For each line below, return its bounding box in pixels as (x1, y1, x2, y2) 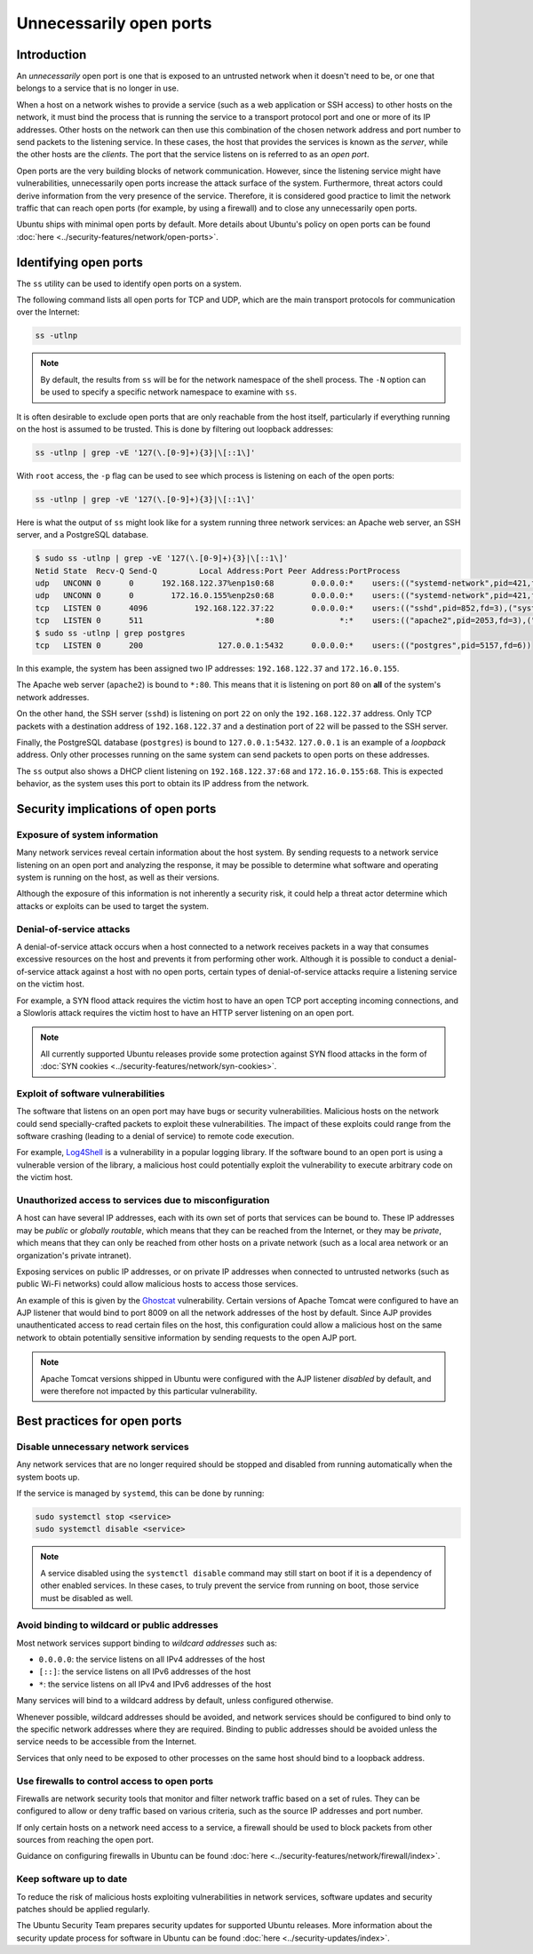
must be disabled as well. (40, 1592, 133, 1603)
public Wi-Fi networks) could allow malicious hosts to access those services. (16, 1279, 298, 1289)
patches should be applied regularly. (16, 1904, 150, 1914)
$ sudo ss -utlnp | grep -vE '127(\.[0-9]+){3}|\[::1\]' (35, 554, 289, 563)
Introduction (16, 47, 87, 62)
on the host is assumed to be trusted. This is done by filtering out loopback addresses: (16, 423, 334, 435)
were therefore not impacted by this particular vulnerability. (40, 1386, 258, 1397)
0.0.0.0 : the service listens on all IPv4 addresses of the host (38, 1654, 266, 1665)
